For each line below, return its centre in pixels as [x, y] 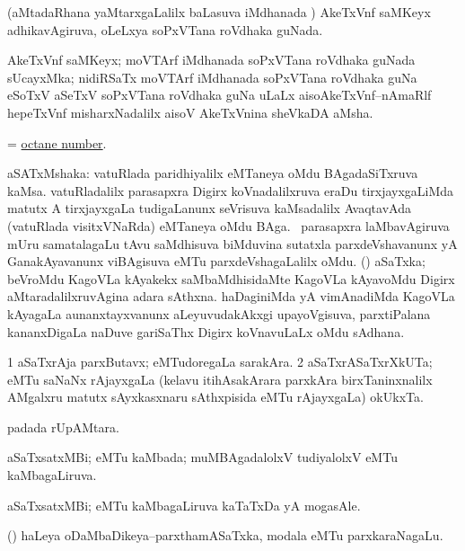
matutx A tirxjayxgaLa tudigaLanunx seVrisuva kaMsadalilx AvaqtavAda [209, 208]
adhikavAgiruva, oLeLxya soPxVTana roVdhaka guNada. [165, 29]
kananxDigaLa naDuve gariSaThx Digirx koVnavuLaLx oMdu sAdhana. [206, 331]
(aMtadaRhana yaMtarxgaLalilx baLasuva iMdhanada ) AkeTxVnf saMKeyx [219, 12]
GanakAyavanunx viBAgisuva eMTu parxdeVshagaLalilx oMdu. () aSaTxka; [216, 261]
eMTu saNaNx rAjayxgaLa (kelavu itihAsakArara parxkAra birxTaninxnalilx [220, 379]
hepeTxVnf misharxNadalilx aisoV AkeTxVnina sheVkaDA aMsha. [190, 112]
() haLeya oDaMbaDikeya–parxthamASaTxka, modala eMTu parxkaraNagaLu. [225, 535]
